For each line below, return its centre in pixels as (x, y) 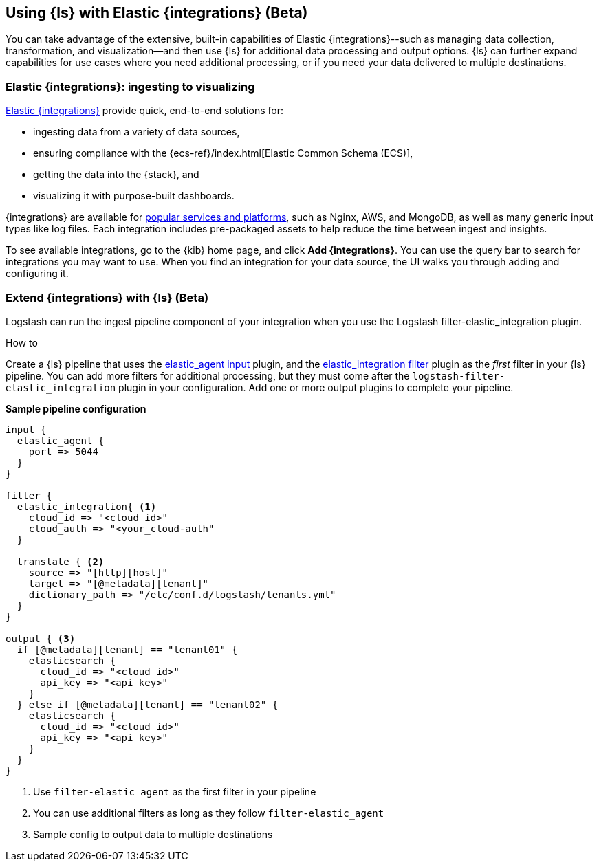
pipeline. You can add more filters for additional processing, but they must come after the (208, 375)
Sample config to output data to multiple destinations (153, 834)
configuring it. (37, 274)
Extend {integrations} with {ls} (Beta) (107, 297)
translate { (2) (61, 561)
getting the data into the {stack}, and (116, 175)
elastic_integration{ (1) (87, 506)
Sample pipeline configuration (76, 408)
